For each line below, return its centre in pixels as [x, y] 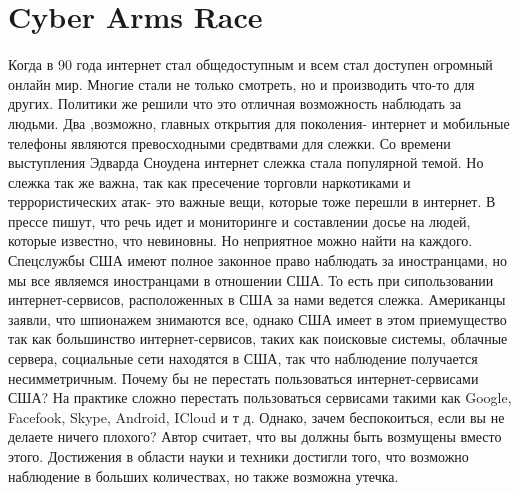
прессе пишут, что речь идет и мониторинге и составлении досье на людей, [239, 220]
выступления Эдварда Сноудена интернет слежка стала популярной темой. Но [246, 162]
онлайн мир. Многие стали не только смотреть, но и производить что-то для [241, 83]
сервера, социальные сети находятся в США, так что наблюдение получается [243, 358]
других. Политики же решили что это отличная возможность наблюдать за [235, 103]
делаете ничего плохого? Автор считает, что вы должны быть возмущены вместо [255, 436]
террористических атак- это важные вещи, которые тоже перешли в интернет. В [252, 201]
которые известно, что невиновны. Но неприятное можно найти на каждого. [240, 240]
